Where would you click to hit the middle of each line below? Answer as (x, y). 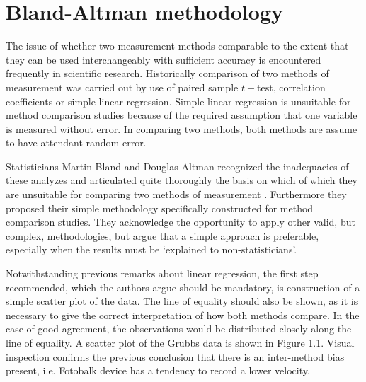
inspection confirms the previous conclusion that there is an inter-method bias (175, 356)
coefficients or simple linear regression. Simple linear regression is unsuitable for (178, 101)
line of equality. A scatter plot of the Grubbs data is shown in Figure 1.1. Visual (180, 342)
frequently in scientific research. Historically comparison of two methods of (167, 73)
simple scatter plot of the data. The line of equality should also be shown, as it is (182, 301)
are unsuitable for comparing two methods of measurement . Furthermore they (176, 194)
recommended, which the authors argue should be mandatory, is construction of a (183, 287)
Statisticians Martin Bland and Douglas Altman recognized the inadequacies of (177, 166)
